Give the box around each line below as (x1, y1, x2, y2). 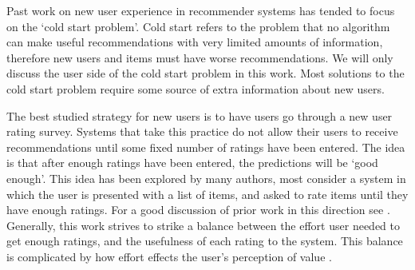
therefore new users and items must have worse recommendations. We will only (6, 49, 393, 66)
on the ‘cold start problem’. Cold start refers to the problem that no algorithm (6, 18, 390, 34)
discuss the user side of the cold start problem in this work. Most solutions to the (6, 65, 405, 81)
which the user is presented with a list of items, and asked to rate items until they (6, 185, 409, 202)
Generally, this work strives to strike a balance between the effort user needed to (6, 216, 400, 233)
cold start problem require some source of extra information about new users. (6, 80, 385, 97)
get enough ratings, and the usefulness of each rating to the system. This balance (6, 232, 403, 249)
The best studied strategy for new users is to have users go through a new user (6, 107, 393, 124)
